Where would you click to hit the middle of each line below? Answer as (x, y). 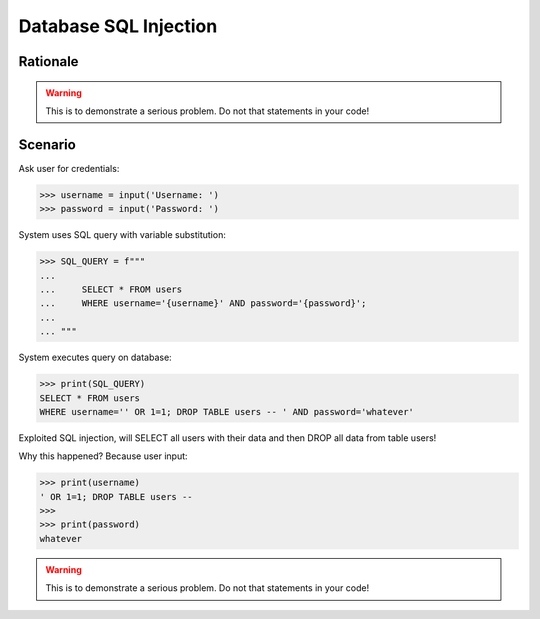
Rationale (48, 61)
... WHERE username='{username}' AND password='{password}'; (203, 303)
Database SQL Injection (118, 26)
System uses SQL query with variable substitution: (122, 235)
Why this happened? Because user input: (103, 456)
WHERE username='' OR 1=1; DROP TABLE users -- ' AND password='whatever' (227, 411)
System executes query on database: (95, 357)
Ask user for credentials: (69, 168)
